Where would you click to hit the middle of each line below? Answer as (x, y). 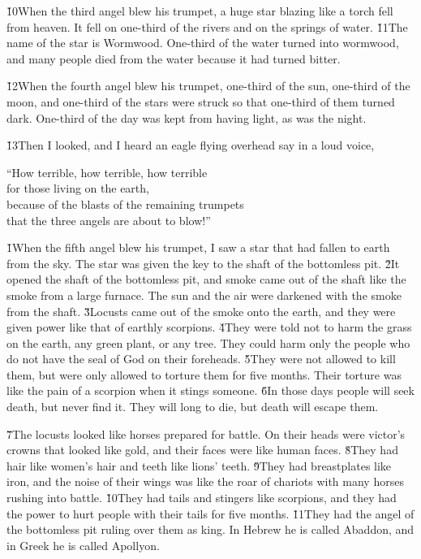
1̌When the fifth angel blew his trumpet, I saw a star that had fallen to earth (198, 247)
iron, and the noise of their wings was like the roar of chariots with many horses (205, 481)
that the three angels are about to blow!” (109, 220)
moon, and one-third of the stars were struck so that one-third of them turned (201, 101)
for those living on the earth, (78, 188)
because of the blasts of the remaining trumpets (125, 204)
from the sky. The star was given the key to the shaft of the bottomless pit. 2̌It (203, 263)
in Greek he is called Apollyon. (83, 545)
